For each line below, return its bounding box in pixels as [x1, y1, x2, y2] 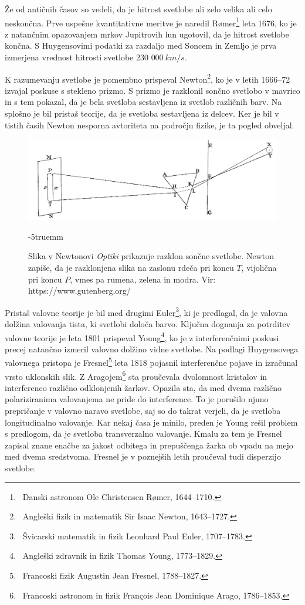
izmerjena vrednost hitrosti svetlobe [5, 51, 134, 63]
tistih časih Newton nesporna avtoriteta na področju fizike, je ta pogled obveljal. [5, 118, 294, 131]
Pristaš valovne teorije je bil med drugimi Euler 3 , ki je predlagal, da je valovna [5, 304, 288, 318]
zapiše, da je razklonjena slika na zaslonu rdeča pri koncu [28, 261, 234, 273]
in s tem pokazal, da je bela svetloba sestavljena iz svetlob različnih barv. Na [5, 96, 282, 108]
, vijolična [241, 261, 277, 273]
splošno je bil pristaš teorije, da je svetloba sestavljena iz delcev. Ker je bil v [5, 107, 279, 120]
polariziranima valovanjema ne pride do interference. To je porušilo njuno [5, 393, 269, 405]
